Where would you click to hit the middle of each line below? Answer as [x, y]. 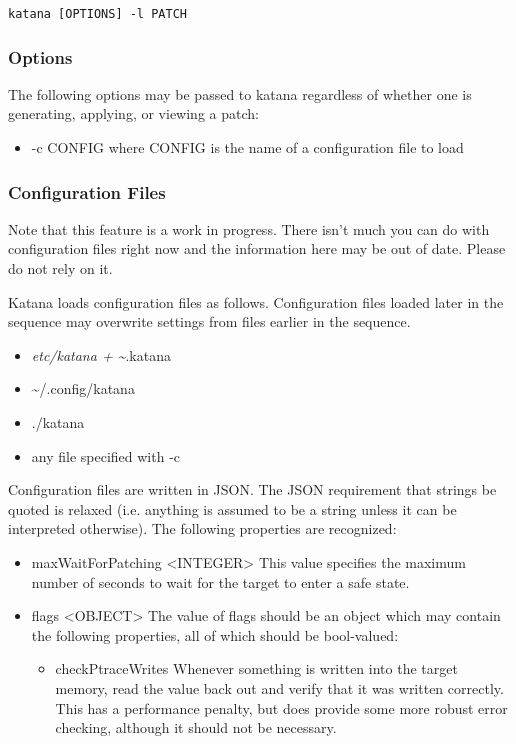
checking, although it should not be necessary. [196, 727]
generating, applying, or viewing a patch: [133, 113]
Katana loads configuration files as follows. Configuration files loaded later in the [256, 301]
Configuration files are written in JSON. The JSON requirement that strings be [252, 489]
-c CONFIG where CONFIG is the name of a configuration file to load [247, 147]
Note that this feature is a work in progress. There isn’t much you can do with [249, 228]
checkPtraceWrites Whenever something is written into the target [256, 668]
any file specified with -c [106, 455]
